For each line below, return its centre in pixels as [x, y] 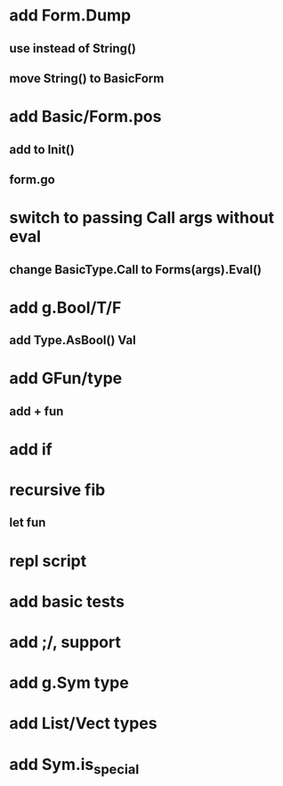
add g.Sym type [69, 683]
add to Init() [42, 149]
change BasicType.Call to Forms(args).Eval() [136, 269]
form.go [32, 179]
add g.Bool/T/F [65, 307]
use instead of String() [73, 48]
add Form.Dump [70, 16]
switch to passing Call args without [142, 218]
